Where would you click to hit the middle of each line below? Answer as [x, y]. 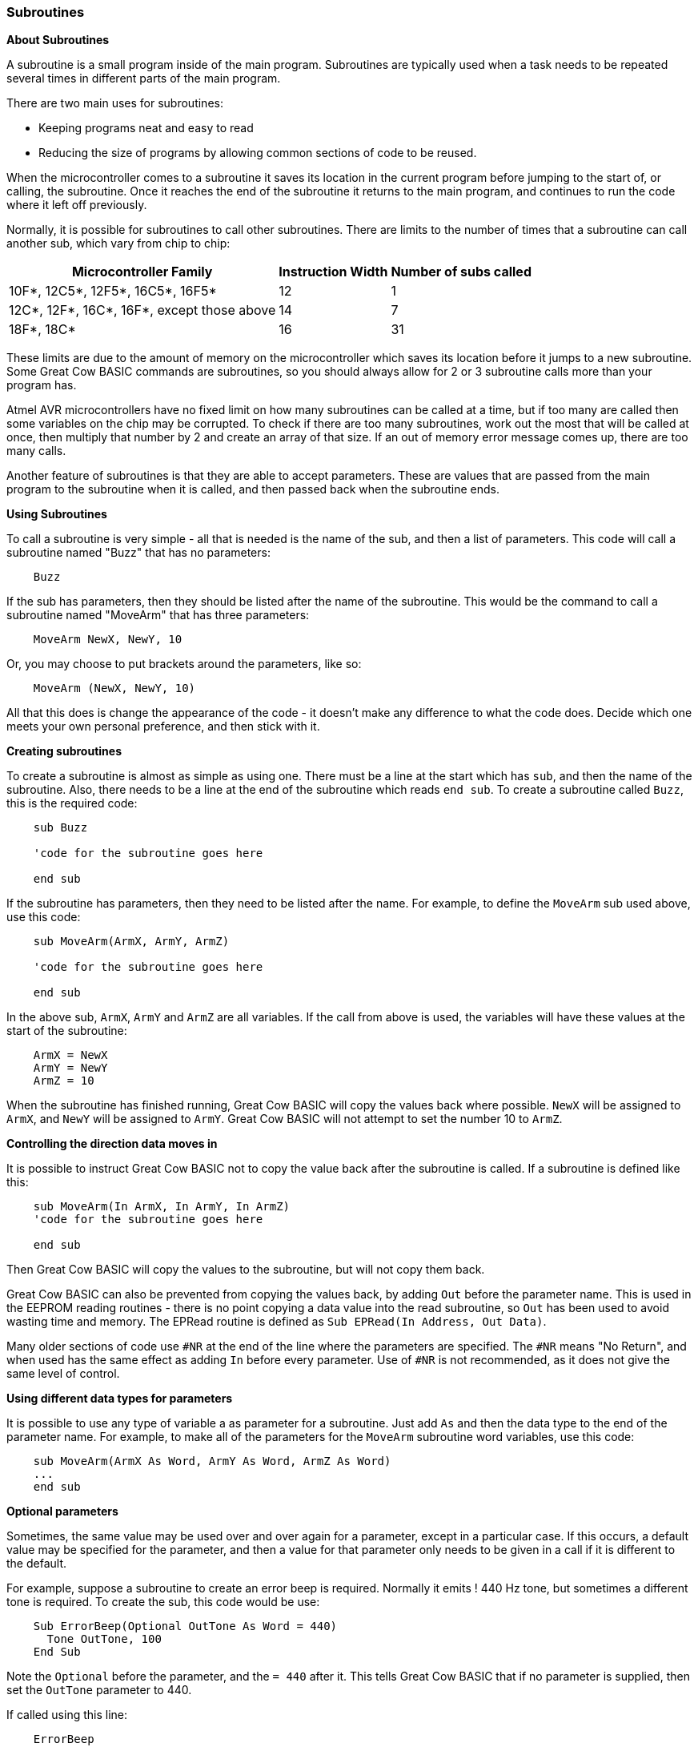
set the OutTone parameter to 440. [99, 1690]
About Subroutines [58, 40]
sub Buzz [60, 828]
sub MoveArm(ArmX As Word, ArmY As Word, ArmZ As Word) [212, 1461]
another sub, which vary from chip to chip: [118, 244]
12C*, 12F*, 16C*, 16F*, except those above [142, 310]
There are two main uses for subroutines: [115, 103]
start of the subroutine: [67, 1031]
